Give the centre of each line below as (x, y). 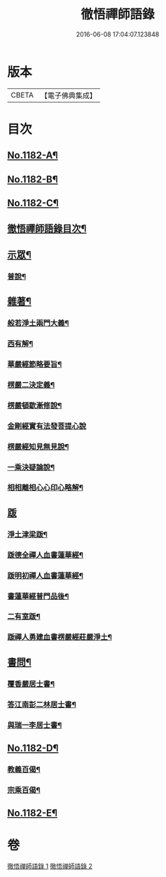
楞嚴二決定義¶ (31, 384)
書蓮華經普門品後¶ (38, 596)
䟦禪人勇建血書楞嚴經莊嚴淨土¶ (60, 637)
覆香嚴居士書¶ (31, 683)
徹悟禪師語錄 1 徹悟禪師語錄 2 (50, 866)
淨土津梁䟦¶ (27, 534)
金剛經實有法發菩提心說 (47, 426)
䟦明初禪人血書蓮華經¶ (46, 575)
